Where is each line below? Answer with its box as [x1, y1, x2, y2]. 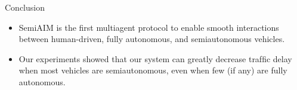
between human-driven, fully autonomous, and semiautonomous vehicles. [18, 33, 285, 45]
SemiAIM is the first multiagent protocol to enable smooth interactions [18, 21, 279, 33]
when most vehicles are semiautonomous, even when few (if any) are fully [18, 64, 287, 76]
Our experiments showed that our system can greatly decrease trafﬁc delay [18, 52, 292, 65]
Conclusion [5, 1, 45, 13]
